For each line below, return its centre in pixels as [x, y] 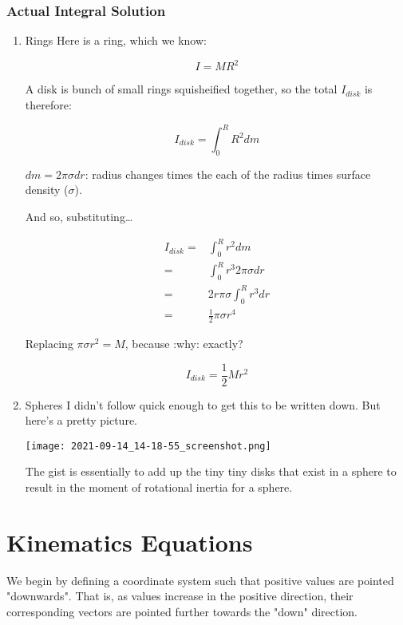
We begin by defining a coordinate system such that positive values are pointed [200, 580]
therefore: [48, 104]
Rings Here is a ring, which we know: [116, 40]
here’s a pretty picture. [81, 420]
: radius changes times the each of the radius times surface [228, 174]
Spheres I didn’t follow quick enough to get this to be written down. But [203, 404]
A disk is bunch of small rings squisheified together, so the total [181, 89]
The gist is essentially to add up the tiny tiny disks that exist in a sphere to [211, 471]
